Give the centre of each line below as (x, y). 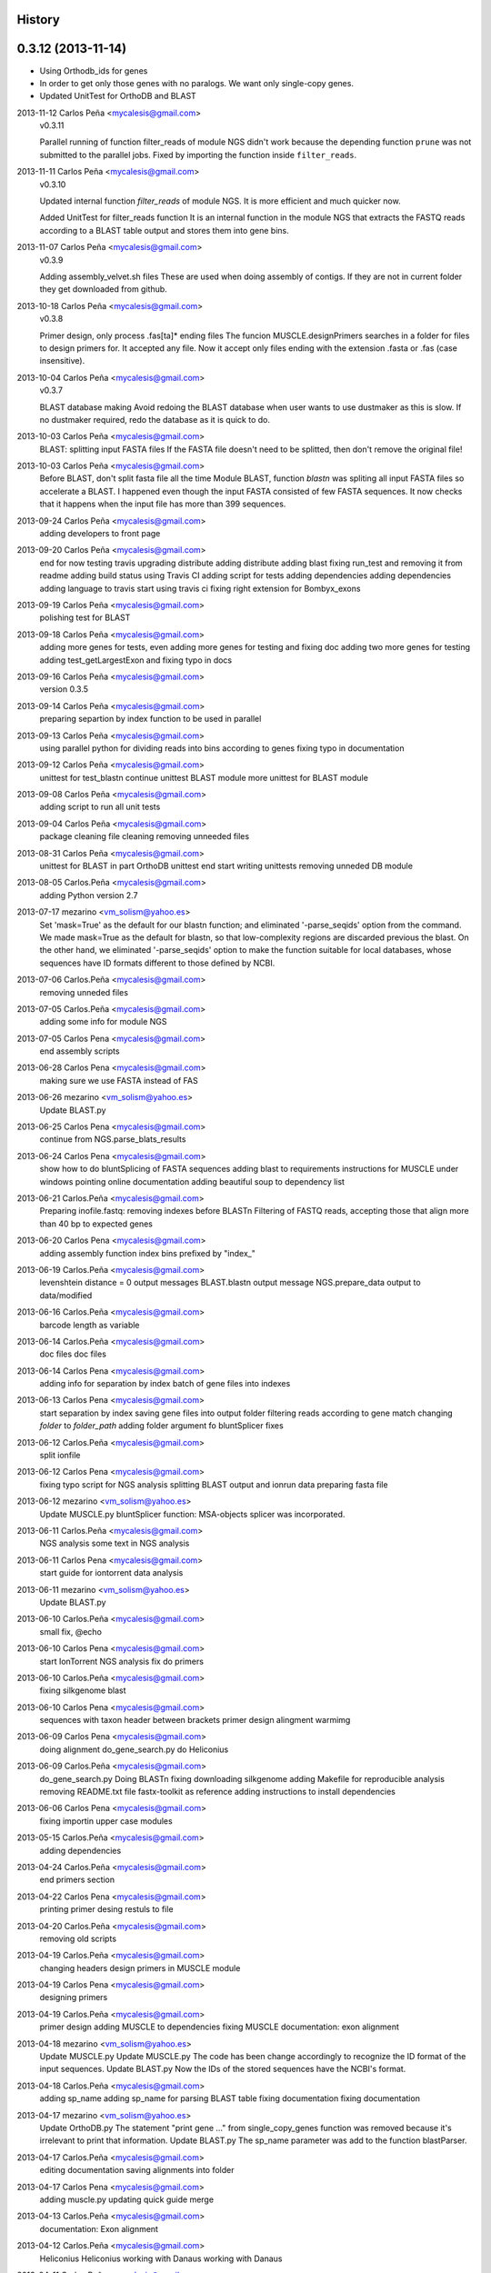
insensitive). (62, 361)
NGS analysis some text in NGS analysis (115, 1543)
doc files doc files (73, 1354)
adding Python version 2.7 (89, 895)
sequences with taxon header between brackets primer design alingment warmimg (195, 1720)
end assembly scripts (80, 1051)
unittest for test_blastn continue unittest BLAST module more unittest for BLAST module (204, 777)
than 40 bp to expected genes (96, 1224)
